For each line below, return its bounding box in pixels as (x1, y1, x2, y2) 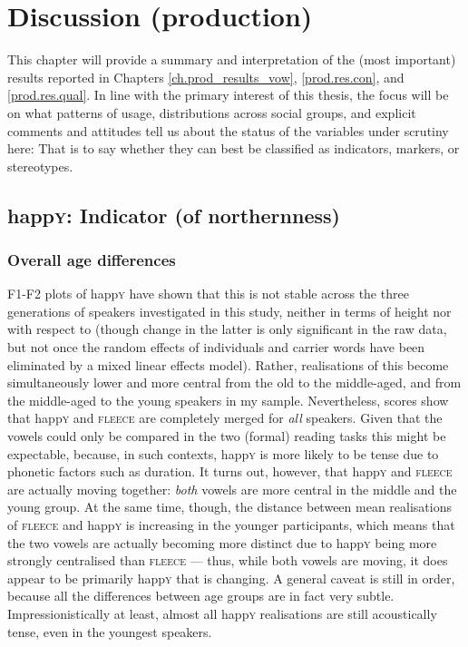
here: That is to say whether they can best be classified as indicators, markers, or (7, 139, 460, 158)
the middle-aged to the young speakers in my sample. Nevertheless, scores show (7, 390, 449, 409)
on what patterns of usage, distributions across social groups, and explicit (7, 103, 416, 122)
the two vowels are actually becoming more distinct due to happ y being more (7, 533, 437, 552)
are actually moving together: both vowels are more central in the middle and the (7, 479, 457, 498)
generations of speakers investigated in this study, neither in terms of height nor (7, 301, 452, 320)
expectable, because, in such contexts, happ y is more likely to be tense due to (7, 444, 439, 463)
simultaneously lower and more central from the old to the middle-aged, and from (7, 373, 462, 392)
